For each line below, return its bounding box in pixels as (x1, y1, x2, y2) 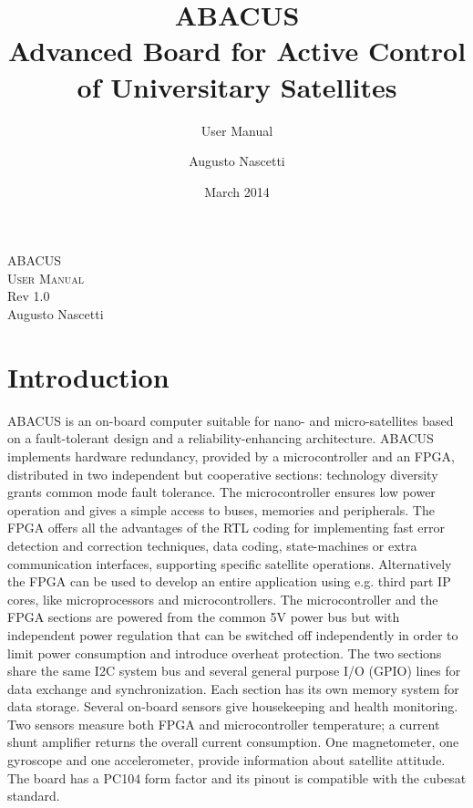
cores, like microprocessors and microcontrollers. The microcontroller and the (7, 589, 438, 608)
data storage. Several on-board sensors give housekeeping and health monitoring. (7, 697, 458, 716)
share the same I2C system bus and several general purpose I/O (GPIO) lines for (7, 661, 461, 680)
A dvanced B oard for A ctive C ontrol (7, 32, 467, 69)
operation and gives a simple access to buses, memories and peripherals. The (7, 500, 435, 519)
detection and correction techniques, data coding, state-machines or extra (7, 535, 417, 554)
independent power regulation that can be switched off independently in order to (7, 625, 458, 644)
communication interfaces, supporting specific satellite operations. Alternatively (7, 554, 452, 573)
